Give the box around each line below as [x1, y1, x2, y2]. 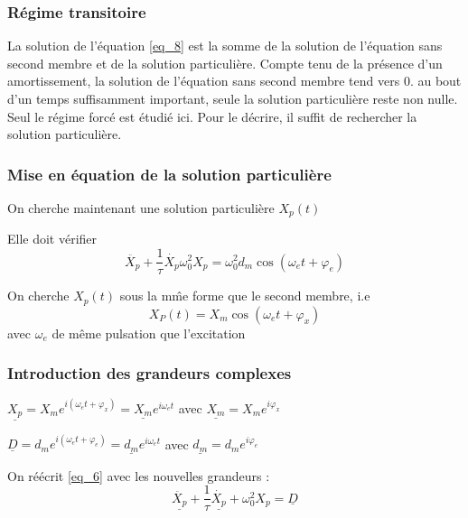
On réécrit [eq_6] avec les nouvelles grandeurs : [7, 466, 270, 485]
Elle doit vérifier [7, 229, 98, 248]
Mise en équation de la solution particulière [7, 162, 332, 185]
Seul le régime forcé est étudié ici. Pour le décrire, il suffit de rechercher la [7, 106, 417, 125]
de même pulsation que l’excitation [51, 323, 246, 342]
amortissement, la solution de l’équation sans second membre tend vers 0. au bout [7, 71, 462, 90]
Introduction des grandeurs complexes [7, 362, 292, 384]
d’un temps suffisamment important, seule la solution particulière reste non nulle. [7, 89, 458, 107]
